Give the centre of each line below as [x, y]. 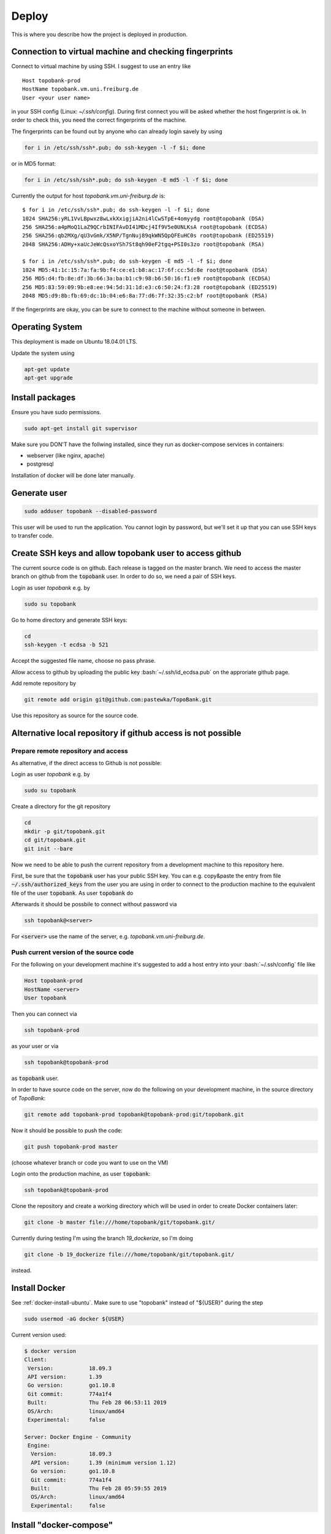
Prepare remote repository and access [70, 750]
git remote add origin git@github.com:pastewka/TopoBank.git [118, 699]
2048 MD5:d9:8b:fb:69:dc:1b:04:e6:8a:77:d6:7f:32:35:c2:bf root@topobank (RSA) [145, 296]
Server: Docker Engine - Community [78, 1437]
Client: [36, 1360]
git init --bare [49, 849]
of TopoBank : [29, 1098]
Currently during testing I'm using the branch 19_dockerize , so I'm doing [102, 1238]
